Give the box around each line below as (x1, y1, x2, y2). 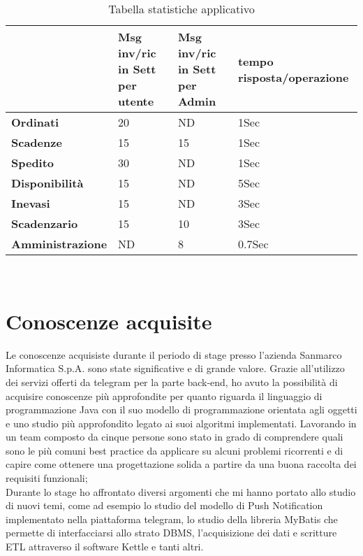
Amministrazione (11, 236, 108, 252)
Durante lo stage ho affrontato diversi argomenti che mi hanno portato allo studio (6, 484, 356, 499)
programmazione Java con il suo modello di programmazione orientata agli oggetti (6, 402, 357, 417)
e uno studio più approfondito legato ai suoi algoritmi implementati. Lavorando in (6, 415, 357, 430)
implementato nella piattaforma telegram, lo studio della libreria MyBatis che (6, 511, 338, 526)
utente (118, 93, 154, 109)
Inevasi (11, 195, 50, 211)
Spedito (11, 155, 54, 171)
